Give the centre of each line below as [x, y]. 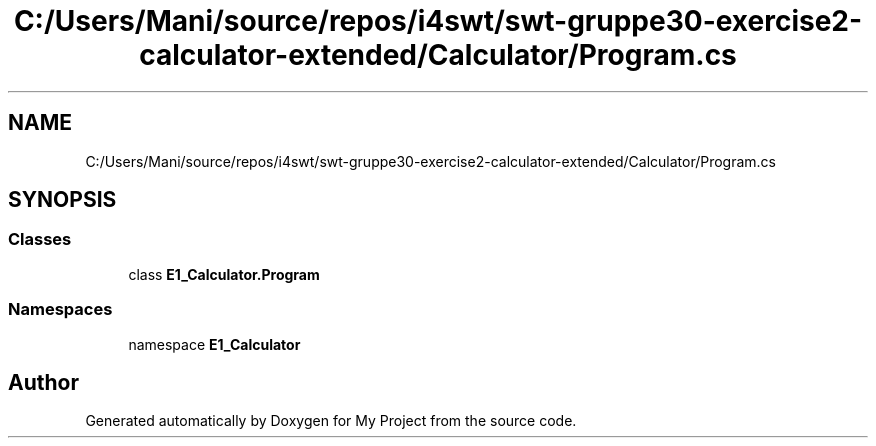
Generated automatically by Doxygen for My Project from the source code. [331, 421]
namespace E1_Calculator [214, 344]
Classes [40, 239]
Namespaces [60, 309]
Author [43, 382]
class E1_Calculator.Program [224, 274]
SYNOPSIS [62, 200]
